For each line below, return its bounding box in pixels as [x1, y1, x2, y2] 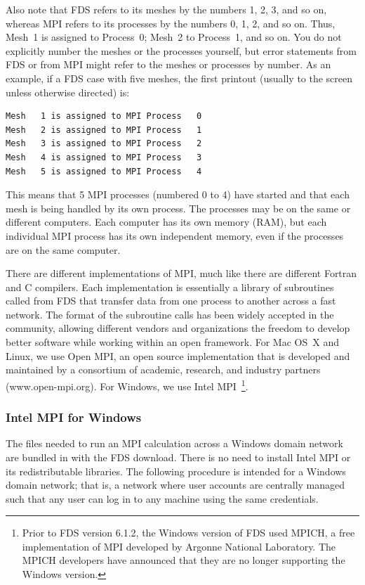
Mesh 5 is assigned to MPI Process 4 [6, 166, 202, 176]
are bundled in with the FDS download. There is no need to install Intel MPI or [6, 449, 351, 464]
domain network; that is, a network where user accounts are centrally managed [6, 477, 345, 492]
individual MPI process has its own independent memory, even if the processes [6, 228, 344, 243]
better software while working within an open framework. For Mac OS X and [6, 335, 339, 349]
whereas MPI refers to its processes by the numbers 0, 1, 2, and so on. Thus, [6, 15, 336, 30]
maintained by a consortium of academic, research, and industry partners [6, 362, 321, 377]
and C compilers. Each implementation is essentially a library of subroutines [6, 279, 334, 294]
